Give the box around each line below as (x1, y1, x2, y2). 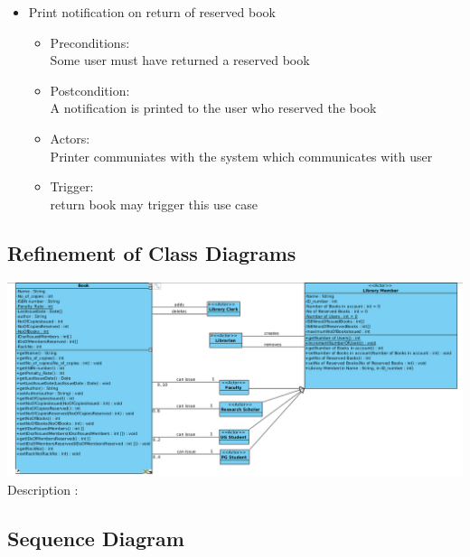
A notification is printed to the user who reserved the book (50, 98, 377, 117)
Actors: (50, 128, 90, 147)
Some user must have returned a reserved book (50, 51, 310, 70)
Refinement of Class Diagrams (7, 238, 296, 266)
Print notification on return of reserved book (28, 3, 276, 21)
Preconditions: (50, 32, 130, 51)
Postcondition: (50, 80, 130, 99)
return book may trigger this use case (50, 194, 258, 213)
